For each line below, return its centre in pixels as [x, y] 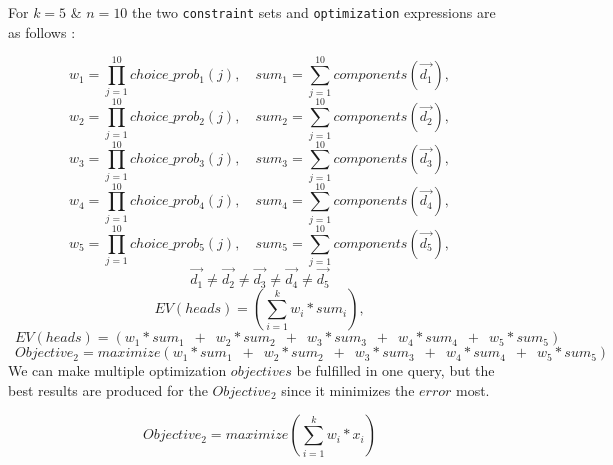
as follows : [42, 31]
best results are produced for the [108, 389]
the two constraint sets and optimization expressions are [314, 12]
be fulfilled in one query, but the [395, 370]
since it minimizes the [348, 389]
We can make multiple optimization [117, 370]
